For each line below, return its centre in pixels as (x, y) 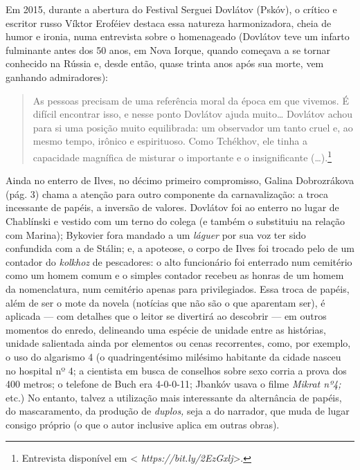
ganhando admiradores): (57, 76)
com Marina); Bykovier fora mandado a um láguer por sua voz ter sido (156, 234)
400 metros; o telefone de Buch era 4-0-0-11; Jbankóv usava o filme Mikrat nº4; (173, 384)
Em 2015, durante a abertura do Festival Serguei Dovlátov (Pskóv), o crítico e (171, 9)
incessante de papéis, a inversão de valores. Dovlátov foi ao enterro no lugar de (172, 207)
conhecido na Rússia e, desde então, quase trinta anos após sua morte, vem (165, 63)
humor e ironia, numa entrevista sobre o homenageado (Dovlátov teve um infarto (178, 36)
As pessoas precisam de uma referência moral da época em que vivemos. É (191, 100)
